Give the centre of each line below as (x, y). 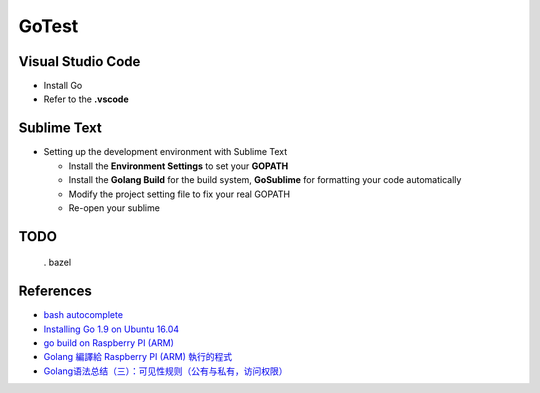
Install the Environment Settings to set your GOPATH (178, 166)
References (55, 291)
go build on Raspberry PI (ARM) (109, 343)
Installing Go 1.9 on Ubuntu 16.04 (111, 329)
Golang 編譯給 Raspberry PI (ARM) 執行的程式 (138, 357)
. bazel (57, 262)
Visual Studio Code (79, 61)
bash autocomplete (83, 315)
